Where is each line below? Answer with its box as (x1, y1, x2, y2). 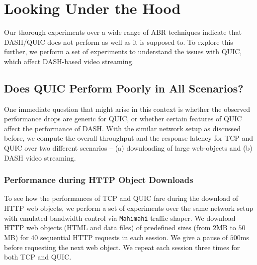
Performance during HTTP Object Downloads (4, 174, 193, 186)
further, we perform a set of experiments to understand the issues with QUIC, (4, 46, 242, 57)
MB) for (4, 232, 29, 242)
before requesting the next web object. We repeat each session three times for (4, 242, 240, 252)
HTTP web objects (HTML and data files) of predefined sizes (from (4, 222, 211, 233)
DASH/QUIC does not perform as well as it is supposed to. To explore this (4, 36, 233, 47)
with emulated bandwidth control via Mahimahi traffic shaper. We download (4, 212, 236, 223)
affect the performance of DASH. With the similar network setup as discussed (4, 123, 241, 133)
